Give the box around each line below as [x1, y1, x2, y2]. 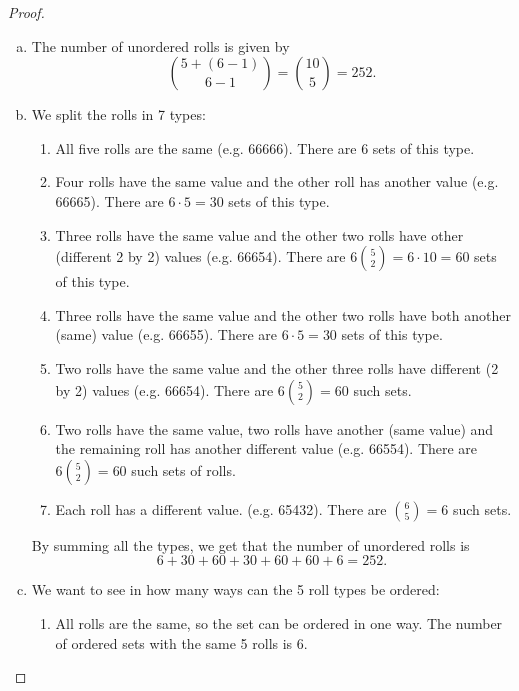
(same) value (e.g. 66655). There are [55, 324, 277, 345]
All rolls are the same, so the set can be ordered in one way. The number [55, 612, 503, 633]
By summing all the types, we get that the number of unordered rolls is [31, 534, 470, 555]
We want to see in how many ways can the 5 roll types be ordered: [31, 579, 440, 600]
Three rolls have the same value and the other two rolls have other [55, 224, 464, 245]
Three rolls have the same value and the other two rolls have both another [55, 304, 511, 325]
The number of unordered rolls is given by [31, 35, 290, 56]
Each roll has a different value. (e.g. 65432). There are [55, 498, 387, 519]
